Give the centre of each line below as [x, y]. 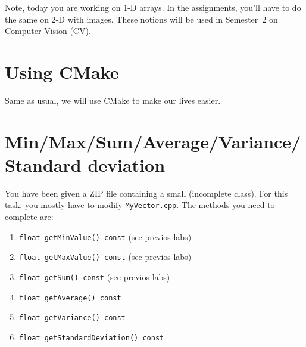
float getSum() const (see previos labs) [94, 276]
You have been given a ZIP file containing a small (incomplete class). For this [146, 193]
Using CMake [62, 71]
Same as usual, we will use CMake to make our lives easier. [113, 100]
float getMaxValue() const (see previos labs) [105, 257]
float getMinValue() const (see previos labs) [105, 236]
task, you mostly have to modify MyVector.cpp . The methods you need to [140, 205]
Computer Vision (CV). [48, 31]
